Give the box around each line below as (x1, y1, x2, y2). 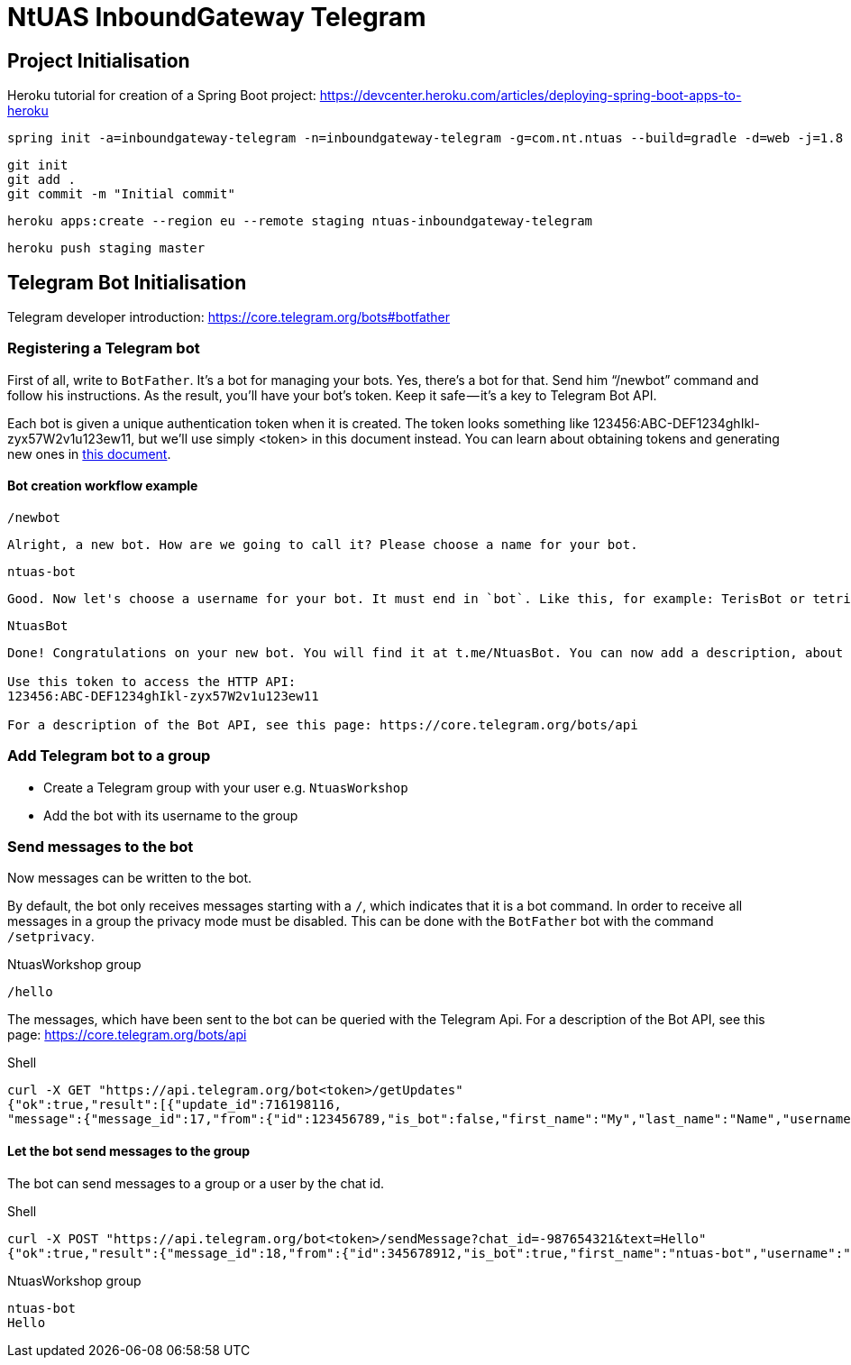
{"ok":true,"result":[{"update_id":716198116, (7, 1097, 342, 1113)
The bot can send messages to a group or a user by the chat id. (7, 1175, 385, 1191)
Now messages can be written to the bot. (7, 870, 252, 886)
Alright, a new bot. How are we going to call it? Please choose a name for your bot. (7, 536, 638, 552)
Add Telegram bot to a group (7, 747, 211, 765)
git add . (7, 172, 76, 188)
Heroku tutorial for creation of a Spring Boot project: (7, 87, 316, 104)
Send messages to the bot (7, 838, 194, 857)
